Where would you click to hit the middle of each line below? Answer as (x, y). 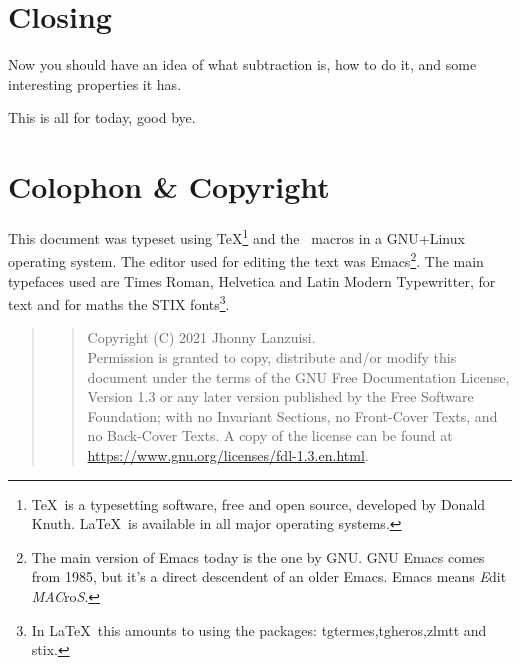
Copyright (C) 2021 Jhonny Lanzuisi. (201, 337)
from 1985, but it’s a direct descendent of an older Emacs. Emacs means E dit (269, 576)
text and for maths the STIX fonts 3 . (119, 302)
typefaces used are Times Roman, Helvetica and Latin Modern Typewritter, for (252, 280)
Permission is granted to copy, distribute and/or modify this (272, 356)
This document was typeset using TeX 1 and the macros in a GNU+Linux (236, 236)
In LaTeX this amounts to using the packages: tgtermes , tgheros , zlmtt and (259, 629)
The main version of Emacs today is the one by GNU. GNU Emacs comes (258, 556)
